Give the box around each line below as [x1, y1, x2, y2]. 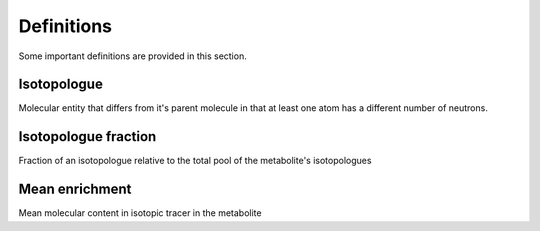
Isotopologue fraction [18, 128, 157, 145]
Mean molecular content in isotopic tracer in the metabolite [18, 207, 262, 219]
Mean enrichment [18, 181, 132, 198]
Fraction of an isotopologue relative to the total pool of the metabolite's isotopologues [18, 155, 372, 167]
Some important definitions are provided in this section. [18, 50, 247, 62]
